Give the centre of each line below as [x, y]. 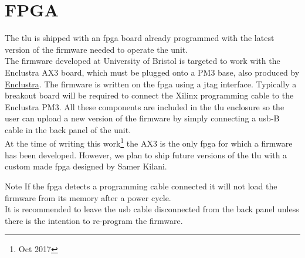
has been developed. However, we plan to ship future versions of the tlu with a [146, 155]
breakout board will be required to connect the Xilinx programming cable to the [149, 95]
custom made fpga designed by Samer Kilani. [86, 166]
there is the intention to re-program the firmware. [94, 220]
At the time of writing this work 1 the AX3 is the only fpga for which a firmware [149, 142]
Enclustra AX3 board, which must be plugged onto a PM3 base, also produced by [152, 72]
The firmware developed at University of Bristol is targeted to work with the [143, 61]
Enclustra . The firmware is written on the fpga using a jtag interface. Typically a [151, 84]
